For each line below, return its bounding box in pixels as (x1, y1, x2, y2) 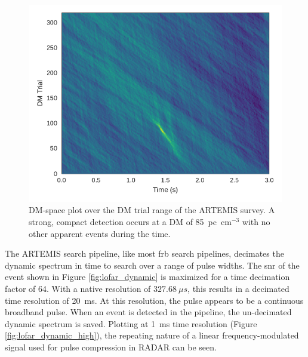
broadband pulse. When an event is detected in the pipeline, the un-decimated (5, 306, 292, 318)
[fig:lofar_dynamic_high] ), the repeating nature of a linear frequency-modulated (5, 329, 299, 341)
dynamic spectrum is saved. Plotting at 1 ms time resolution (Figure (5, 317, 257, 330)
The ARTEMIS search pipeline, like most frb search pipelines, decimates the (5, 247, 284, 260)
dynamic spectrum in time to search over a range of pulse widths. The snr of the (5, 258, 300, 271)
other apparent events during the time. (29, 227, 171, 239)
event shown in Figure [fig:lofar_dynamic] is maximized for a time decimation (5, 270, 290, 283)
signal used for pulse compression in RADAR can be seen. (5, 340, 217, 353)
